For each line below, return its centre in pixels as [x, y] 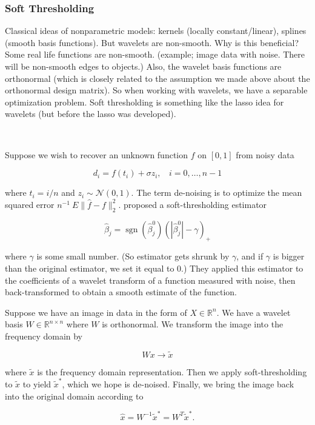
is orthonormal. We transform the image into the [193, 324]
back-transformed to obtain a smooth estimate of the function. [121, 292]
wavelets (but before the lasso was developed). [91, 114]
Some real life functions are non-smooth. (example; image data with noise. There [155, 54]
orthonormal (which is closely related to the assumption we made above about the [157, 78]
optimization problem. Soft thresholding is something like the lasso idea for [144, 102]
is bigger [289, 256]
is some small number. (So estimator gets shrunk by [133, 256]
